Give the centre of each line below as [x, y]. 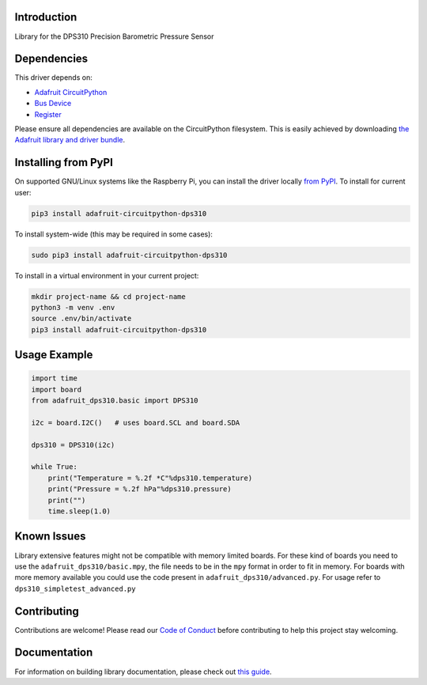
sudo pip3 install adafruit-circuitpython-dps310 [129, 255]
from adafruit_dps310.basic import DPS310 [115, 401]
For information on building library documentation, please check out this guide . [143, 672]
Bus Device [53, 104]
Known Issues [50, 537]
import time [55, 378]
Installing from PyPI [64, 163]
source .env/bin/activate [81, 319]
